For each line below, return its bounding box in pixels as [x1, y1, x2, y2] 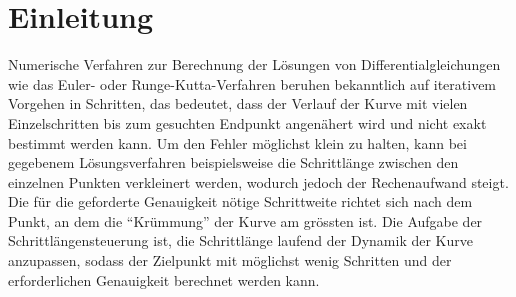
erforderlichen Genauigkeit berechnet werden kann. [8, 269, 320, 290]
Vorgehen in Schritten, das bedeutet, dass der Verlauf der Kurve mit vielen [8, 93, 468, 114]
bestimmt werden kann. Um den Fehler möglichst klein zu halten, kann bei [8, 132, 467, 153]
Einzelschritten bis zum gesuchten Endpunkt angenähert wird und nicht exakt [8, 112, 487, 133]
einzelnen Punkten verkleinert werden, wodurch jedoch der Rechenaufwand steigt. [8, 171, 509, 192]
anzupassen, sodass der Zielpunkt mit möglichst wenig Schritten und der [8, 250, 452, 271]
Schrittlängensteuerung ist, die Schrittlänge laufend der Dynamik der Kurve [8, 230, 473, 251]
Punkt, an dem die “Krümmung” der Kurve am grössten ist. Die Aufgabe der [8, 210, 483, 231]
